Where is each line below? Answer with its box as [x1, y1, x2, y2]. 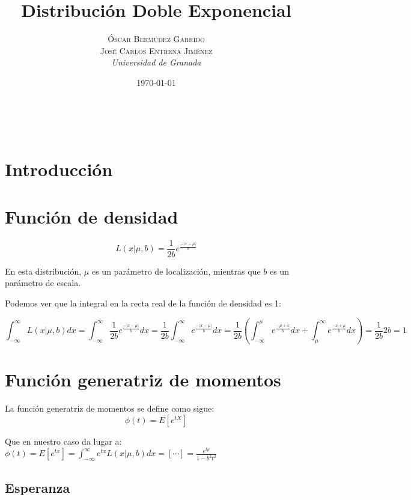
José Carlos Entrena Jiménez [100, 44, 213, 56]
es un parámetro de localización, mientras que [91, 264, 261, 277]
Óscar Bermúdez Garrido [108, 32, 205, 45]
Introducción [5, 157, 113, 181]
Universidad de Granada [111, 56, 201, 69]
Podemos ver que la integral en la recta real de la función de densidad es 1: [5, 296, 281, 309]
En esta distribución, [5, 264, 82, 277]
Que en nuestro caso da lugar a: [5, 434, 122, 447]
